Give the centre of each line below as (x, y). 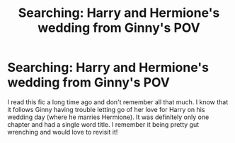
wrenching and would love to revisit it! (63, 132)
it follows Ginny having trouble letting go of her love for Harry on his (106, 109)
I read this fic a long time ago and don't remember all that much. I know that (118, 102)
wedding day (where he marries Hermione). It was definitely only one (108, 117)
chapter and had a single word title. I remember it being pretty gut (103, 124)
